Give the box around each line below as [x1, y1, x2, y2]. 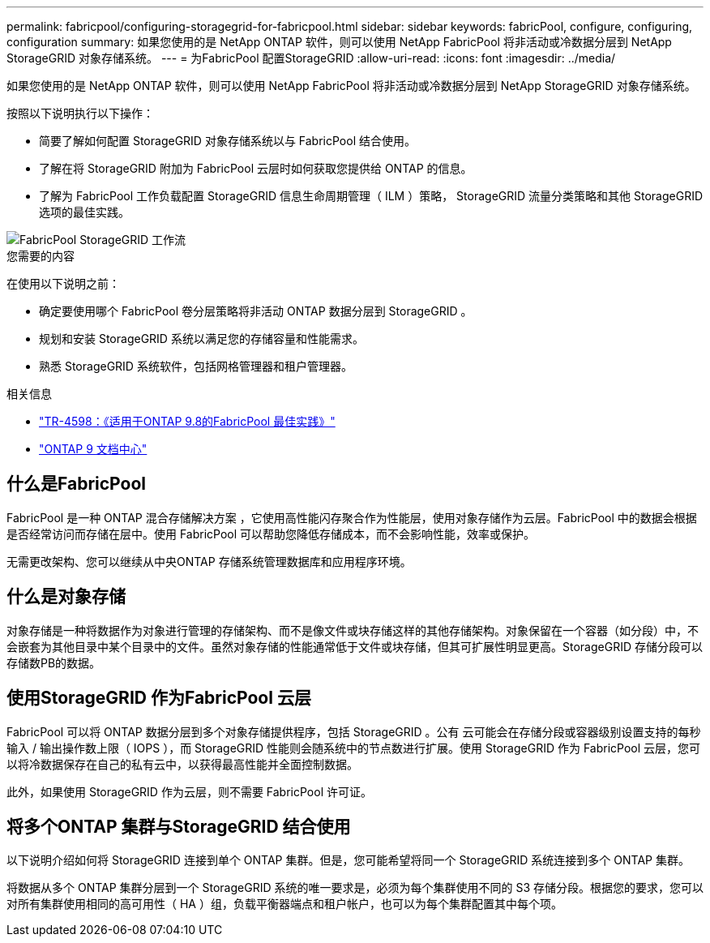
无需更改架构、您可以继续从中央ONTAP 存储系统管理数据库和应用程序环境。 [6, 554, 412, 568]
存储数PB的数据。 [6, 655, 101, 670]
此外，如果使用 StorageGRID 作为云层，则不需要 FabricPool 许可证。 [6, 784, 372, 799]
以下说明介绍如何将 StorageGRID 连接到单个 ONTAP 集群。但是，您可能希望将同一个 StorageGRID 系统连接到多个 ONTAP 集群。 [6, 853, 690, 868]
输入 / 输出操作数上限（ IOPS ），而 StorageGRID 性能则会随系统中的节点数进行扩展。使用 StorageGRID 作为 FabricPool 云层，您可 [6, 740, 701, 755]
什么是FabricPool [6, 474, 146, 495]
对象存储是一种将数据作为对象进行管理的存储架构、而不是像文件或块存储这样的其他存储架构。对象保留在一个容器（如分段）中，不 [6, 623, 699, 637]
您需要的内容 [6, 249, 75, 263]
